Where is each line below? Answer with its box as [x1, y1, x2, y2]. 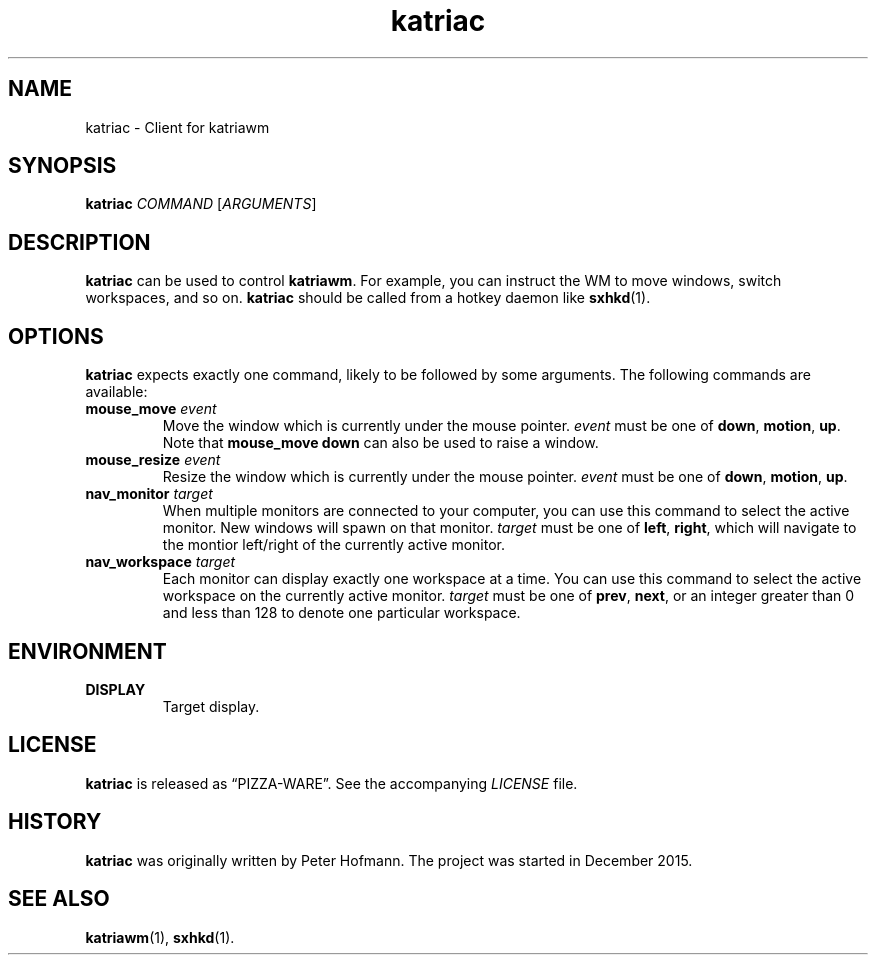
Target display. [162, 697, 260, 715]
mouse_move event [85, 400, 217, 418]
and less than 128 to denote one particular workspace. [162, 604, 521, 622]
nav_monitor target [85, 485, 213, 503]
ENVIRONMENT [8, 638, 167, 664]
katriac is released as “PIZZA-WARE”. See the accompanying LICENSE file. [85, 774, 578, 792]
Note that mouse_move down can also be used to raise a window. [162, 434, 599, 452]
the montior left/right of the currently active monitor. [162, 536, 505, 554]
